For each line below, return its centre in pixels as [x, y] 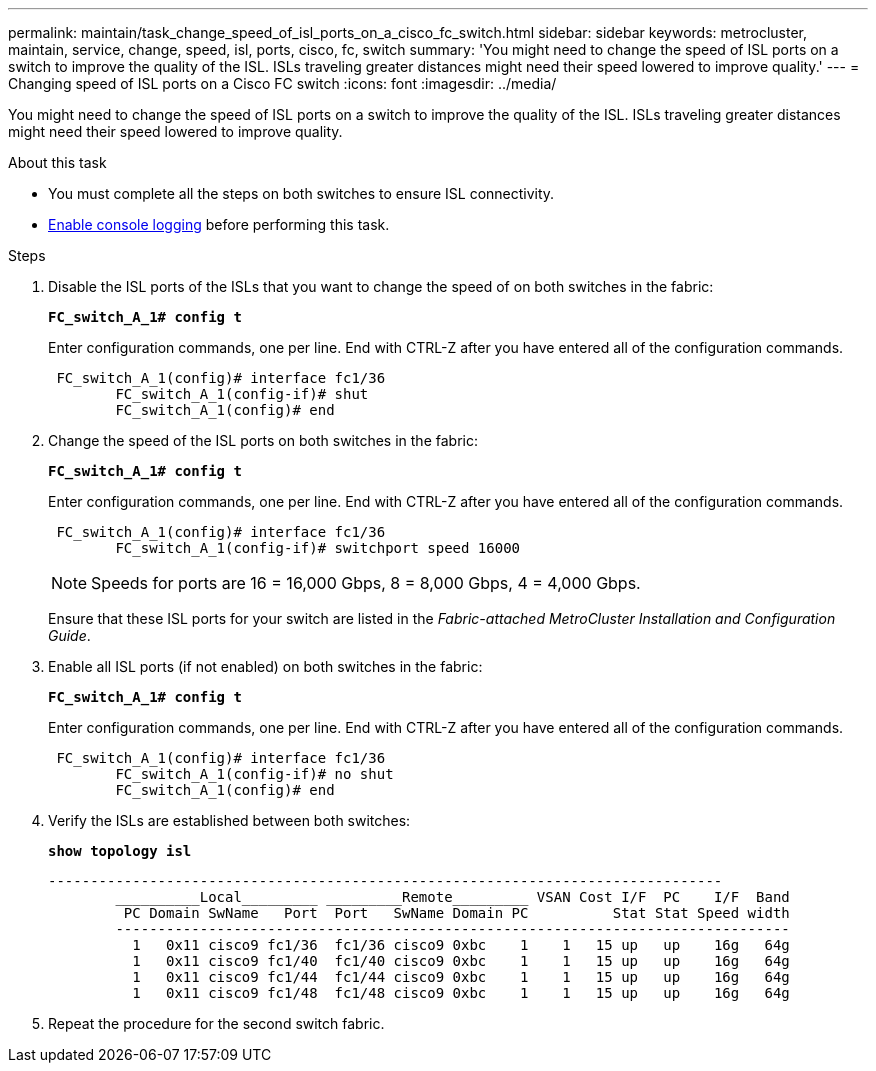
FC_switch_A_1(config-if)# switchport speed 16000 [318, 548]
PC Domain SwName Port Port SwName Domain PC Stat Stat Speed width [456, 913]
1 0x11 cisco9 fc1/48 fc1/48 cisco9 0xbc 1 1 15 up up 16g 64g [461, 993]
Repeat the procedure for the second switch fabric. [216, 1023]
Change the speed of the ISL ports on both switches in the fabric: [263, 440]
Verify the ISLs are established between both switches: [229, 820]
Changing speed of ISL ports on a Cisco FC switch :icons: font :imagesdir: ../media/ [282, 83]
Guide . [69, 635]
